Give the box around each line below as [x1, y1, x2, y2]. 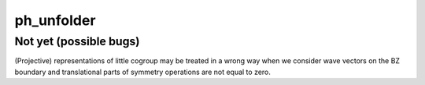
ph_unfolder [14, 12, 96, 29]
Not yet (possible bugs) [14, 34, 141, 48]
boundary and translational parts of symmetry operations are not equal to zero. [14, 67, 272, 76]
